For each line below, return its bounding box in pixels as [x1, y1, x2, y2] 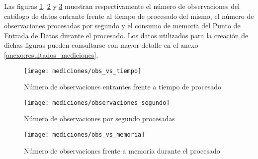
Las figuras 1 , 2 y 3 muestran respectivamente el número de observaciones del [4, 1, 240, 11]
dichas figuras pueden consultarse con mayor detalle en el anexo [4, 40, 198, 50]
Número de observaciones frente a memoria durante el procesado [24, 145, 220, 156]
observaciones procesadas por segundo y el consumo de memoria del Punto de [4, 20, 241, 31]
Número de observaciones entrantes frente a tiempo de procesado [24, 81, 222, 92]
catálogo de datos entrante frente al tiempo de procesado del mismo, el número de [4, 10, 254, 21]
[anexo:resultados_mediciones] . [4, 49, 98, 60]
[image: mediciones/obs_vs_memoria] [24, 131, 145, 139]
